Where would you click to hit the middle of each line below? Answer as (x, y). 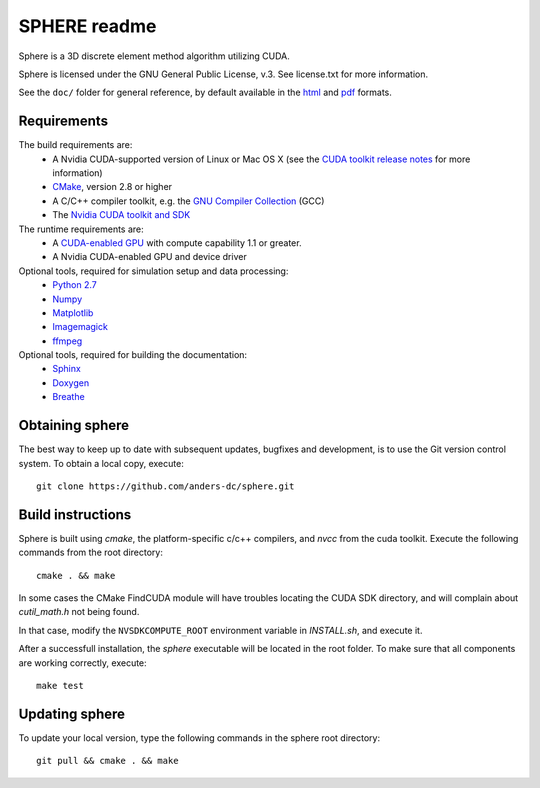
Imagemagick (80, 327)
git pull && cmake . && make (107, 761)
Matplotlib (73, 312)
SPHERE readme (87, 26)
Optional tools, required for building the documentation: (133, 355)
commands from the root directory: (91, 552)
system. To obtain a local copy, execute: (101, 463)
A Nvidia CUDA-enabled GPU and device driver (149, 257)
